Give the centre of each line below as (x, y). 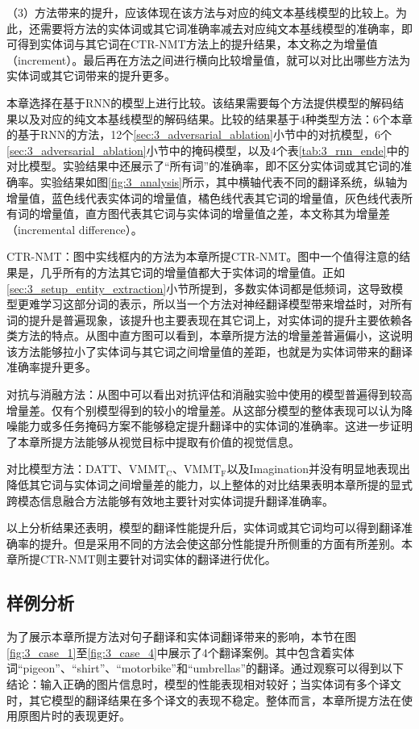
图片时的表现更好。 (79, 716)
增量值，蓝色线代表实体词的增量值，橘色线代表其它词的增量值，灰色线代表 (204, 197)
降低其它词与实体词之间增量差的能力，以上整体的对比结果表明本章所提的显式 (209, 485)
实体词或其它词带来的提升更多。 (91, 75)
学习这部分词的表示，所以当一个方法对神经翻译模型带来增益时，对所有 (226, 304)
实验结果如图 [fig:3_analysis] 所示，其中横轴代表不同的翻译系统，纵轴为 (224, 181)
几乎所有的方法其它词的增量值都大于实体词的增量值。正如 (192, 272)
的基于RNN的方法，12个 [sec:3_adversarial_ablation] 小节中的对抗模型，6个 (199, 134)
